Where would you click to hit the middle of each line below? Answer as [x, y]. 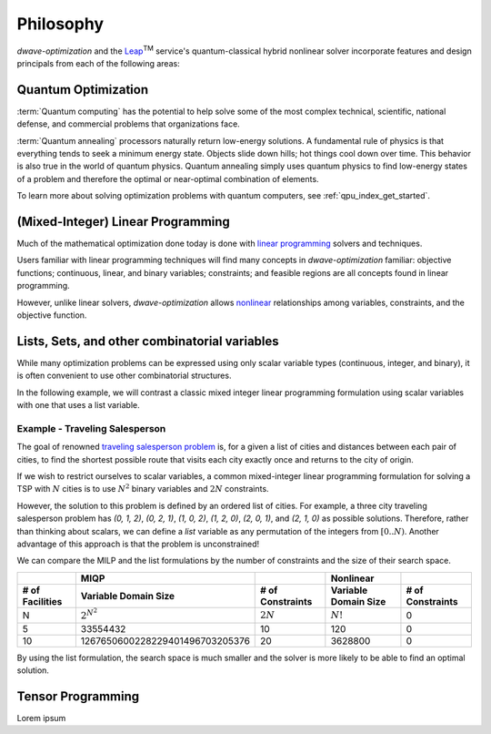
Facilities [42, 601]
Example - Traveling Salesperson [91, 428]
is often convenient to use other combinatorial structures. [124, 376]
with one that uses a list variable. [78, 405]
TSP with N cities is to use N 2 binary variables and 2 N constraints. [143, 489]
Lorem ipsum [41, 719]
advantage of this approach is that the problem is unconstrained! [138, 544]
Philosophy [60, 24]
